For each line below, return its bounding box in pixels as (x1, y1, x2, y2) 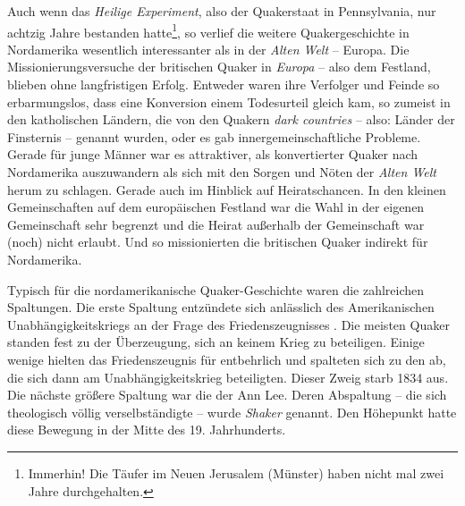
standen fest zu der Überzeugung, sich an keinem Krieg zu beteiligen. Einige (7, 333, 425, 351)
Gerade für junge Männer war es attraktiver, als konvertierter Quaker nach (7, 145, 418, 164)
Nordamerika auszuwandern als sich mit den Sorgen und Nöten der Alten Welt (7, 163, 437, 181)
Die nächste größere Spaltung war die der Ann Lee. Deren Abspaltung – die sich (7, 385, 447, 404)
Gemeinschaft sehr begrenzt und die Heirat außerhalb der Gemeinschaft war (7, 215, 425, 233)
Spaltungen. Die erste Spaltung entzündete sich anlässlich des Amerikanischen (7, 298, 435, 316)
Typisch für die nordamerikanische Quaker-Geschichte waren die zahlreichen (7, 280, 425, 299)
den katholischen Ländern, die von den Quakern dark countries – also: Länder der (7, 110, 455, 129)
